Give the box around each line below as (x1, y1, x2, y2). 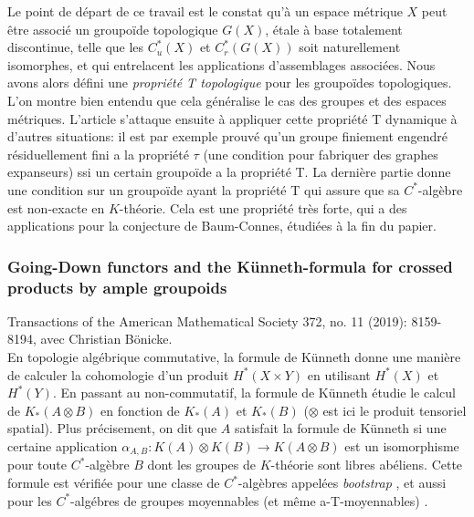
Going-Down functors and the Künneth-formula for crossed (7, 254, 453, 277)
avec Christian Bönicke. (40, 329, 173, 348)
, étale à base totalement (265, 19, 403, 38)
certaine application (7, 437, 118, 456)
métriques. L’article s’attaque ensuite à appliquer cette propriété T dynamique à (7, 109, 458, 128)
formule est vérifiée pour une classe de (7, 473, 220, 492)
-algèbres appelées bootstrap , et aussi (237, 473, 447, 492)
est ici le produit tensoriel (322, 400, 467, 419)
